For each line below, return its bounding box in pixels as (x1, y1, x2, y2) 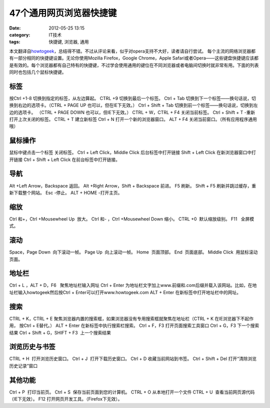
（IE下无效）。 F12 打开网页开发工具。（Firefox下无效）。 (9, 396, 122, 402)
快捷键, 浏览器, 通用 (48, 39, 89, 45)
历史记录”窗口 (9, 362, 38, 368)
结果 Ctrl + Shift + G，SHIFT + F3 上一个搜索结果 (9, 329, 111, 335)
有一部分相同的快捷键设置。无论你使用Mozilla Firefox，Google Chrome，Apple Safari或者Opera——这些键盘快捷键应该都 (9, 55, 258, 61)
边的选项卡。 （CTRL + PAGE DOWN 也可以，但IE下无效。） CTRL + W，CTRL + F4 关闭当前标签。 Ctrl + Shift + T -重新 (9, 109, 255, 115)
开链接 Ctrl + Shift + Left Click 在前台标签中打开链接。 (9, 156, 120, 162)
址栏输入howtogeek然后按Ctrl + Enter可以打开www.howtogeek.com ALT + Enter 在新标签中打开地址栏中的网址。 (9, 289, 241, 295)
